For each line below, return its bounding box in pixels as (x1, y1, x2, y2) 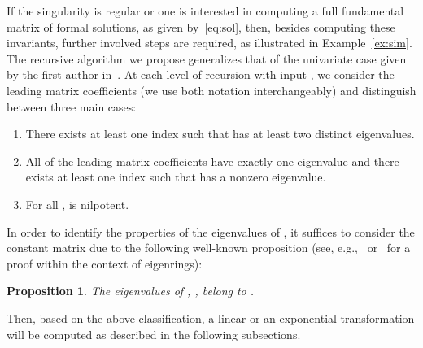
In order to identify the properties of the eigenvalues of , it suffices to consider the (7, 223, 415, 240)
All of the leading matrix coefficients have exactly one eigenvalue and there (25, 152, 399, 169)
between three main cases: (7, 98, 137, 115)
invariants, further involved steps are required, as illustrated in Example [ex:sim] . (7, 34, 412, 51)
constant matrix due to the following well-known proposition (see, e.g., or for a (7, 239, 411, 256)
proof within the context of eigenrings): (7, 254, 203, 272)
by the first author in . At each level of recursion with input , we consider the (7, 66, 395, 83)
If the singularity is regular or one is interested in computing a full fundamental (7, 2, 404, 19)
